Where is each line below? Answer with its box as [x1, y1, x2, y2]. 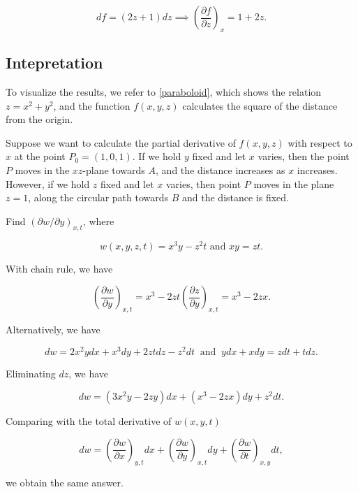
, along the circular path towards [28, 190, 169, 205]
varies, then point [166, 176, 241, 191]
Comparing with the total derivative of [6, 414, 172, 428]
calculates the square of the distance [182, 98, 338, 113]
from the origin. [6, 112, 73, 126]
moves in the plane [253, 176, 334, 191]
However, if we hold [6, 176, 90, 191]
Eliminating [6, 366, 56, 380]
